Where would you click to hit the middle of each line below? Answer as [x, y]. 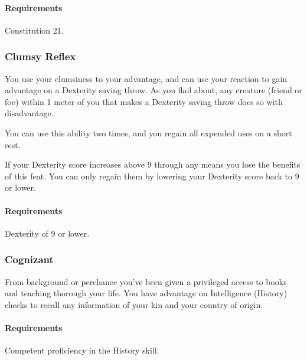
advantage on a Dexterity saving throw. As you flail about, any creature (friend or [153, 90]
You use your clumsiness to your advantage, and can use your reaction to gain [146, 78]
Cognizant [29, 259]
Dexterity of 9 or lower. [47, 233]
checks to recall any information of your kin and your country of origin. [134, 304]
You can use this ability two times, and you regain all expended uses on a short [148, 132]
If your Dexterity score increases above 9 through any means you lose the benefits [153, 164]
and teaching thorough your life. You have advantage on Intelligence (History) [146, 293]
